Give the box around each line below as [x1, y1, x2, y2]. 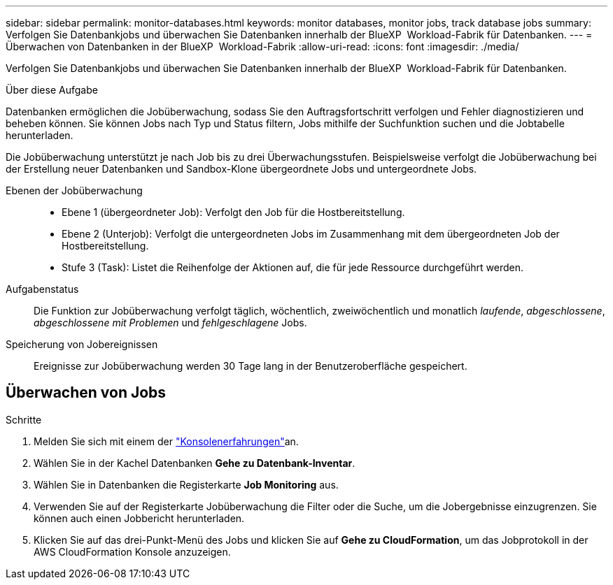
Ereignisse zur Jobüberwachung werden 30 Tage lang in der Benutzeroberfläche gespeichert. [34, 360, 467, 372]
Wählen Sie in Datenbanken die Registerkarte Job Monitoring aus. [34, 478, 339, 491]
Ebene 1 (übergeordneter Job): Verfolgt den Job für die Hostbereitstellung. [62, 206, 405, 218]
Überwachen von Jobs [6, 384, 167, 402]
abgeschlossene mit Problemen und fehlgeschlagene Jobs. [34, 317, 307, 328]
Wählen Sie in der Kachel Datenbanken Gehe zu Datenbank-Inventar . [34, 456, 355, 469]
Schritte [6, 413, 42, 426]
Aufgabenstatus [6, 283, 79, 295]
